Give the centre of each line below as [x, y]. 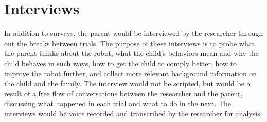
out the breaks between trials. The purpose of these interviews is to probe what [130, 43]
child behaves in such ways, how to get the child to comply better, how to [121, 63]
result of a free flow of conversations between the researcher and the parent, [123, 93]
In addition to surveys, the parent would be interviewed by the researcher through [134, 33]
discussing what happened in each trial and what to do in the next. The [118, 103]
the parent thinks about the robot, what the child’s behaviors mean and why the [132, 53]
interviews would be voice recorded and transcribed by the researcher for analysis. [133, 113]
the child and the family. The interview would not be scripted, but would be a [127, 83]
